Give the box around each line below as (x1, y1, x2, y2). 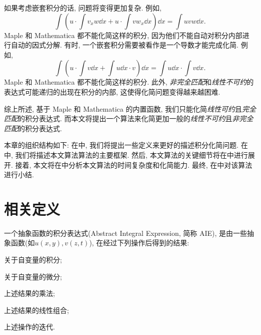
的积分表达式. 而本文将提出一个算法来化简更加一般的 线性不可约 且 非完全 (18, 113, 253, 124)
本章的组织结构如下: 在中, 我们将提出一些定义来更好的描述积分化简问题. (4, 140, 238, 150)
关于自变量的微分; (4, 271, 62, 281)
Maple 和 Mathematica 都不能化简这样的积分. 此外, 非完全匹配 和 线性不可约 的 (4, 77, 254, 87)
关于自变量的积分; (4, 254, 62, 265)
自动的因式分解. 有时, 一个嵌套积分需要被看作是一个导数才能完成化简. (10, 40, 238, 50)
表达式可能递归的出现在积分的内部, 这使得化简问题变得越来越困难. (4, 86, 220, 97)
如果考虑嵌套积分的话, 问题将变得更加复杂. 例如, (4, 3, 161, 13)
